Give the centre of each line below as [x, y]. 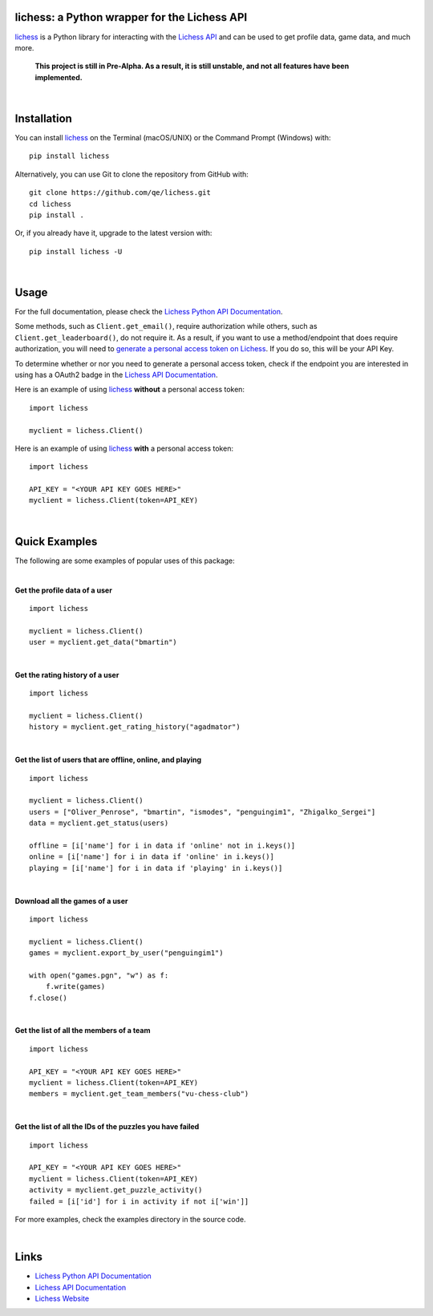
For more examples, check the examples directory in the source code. [130, 1219]
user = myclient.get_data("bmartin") [103, 642]
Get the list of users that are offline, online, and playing [108, 760]
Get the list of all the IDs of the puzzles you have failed [107, 1127]
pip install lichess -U [76, 251]
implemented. [59, 77]
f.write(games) [75, 987]
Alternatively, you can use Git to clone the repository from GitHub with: [132, 174]
